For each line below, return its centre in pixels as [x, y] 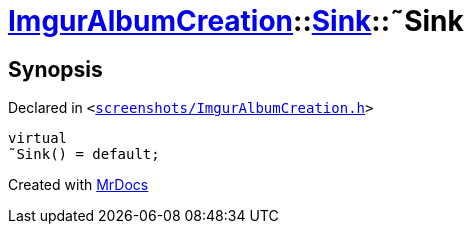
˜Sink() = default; [84, 154]
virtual [38, 138]
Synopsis [55, 69]
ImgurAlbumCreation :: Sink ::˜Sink [236, 21]
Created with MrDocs [78, 185]
